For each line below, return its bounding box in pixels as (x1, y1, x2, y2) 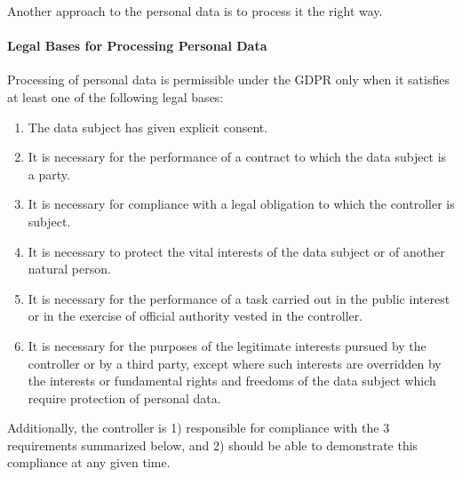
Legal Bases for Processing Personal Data (7, 36, 267, 55)
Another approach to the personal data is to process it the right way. (7, 2, 383, 20)
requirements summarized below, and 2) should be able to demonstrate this (7, 435, 418, 454)
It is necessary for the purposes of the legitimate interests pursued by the (28, 336, 426, 354)
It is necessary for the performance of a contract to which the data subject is (28, 147, 447, 166)
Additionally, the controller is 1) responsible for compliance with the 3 (7, 418, 390, 437)
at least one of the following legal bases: (7, 87, 224, 106)
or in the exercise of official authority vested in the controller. (28, 306, 363, 325)
